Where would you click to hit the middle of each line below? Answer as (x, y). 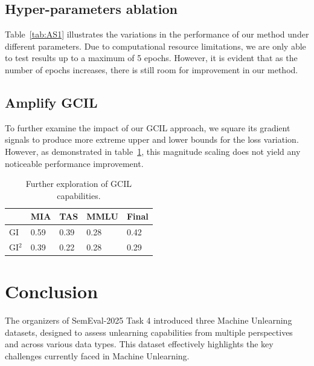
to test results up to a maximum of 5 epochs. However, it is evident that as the (151, 58)
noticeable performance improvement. (74, 163)
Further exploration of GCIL (79, 184)
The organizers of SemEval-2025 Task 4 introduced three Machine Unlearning (149, 320)
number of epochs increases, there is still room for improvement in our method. (152, 69)
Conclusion (52, 291)
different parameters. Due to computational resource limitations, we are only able (155, 46)
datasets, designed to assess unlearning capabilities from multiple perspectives (149, 332)
